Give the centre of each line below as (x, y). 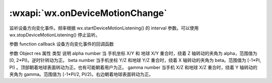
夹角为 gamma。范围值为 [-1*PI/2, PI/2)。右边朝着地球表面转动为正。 (81, 74)
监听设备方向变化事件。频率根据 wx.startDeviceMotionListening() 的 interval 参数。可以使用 (104, 28)
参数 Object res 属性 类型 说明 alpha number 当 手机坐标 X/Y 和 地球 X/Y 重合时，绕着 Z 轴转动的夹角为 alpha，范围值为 (133, 53)
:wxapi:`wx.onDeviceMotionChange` (88, 13)
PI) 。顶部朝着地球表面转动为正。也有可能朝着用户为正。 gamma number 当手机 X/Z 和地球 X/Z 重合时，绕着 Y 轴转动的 (133, 67)
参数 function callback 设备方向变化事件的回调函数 (62, 44)
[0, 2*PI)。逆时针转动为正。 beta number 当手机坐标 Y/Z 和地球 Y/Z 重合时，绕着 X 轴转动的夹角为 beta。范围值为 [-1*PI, (135, 60)
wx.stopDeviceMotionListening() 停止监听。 (55, 34)
